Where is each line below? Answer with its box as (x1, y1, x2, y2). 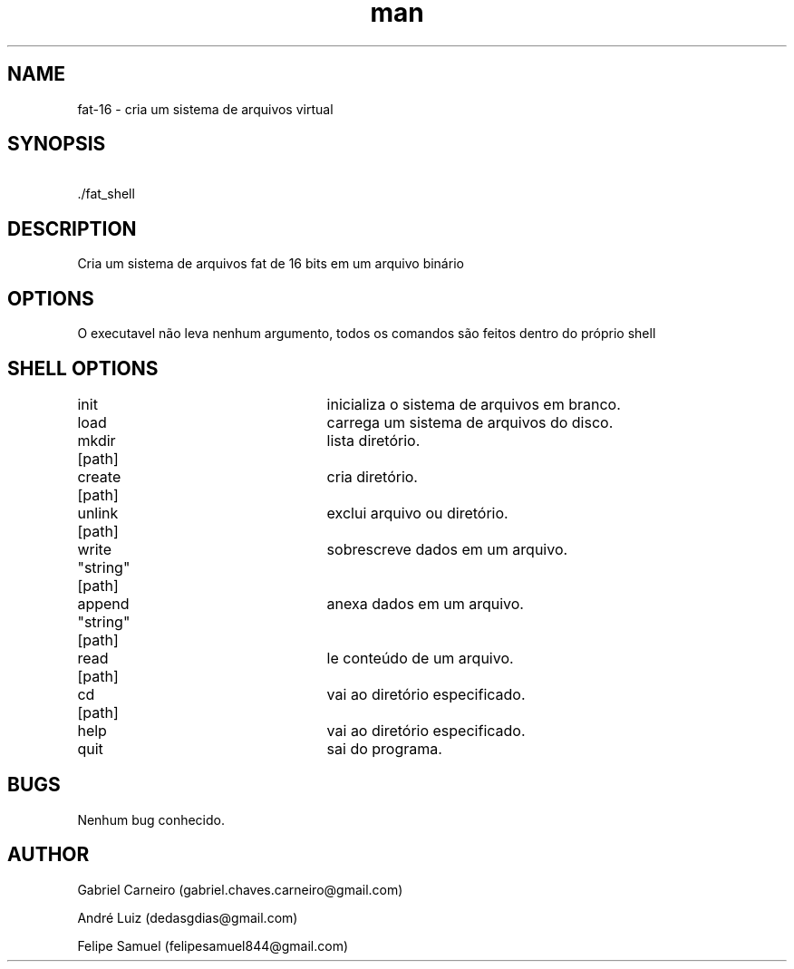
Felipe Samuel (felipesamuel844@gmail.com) (77, 937, 349, 954)
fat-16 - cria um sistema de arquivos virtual (77, 101, 334, 117)
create (77, 467, 121, 486)
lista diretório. (326, 431, 421, 450)
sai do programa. (326, 739, 442, 758)
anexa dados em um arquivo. (326, 594, 524, 613)
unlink (77, 503, 119, 522)
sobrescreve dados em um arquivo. (326, 539, 568, 558)
